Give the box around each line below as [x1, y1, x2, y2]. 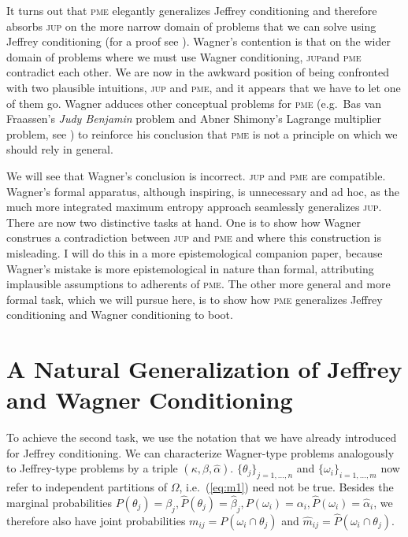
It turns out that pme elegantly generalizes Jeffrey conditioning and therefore [6, 2, 377, 18]
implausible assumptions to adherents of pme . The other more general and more [6, 276, 391, 292]
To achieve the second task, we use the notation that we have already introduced [6, 429, 397, 446]
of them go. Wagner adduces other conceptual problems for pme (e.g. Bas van [6, 94, 382, 111]
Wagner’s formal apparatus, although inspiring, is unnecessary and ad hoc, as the [6, 183, 399, 199]
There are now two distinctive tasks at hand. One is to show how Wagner [6, 213, 362, 230]
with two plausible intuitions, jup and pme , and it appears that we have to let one [6, 79, 401, 95]
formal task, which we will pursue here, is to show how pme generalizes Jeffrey [6, 291, 383, 307]
